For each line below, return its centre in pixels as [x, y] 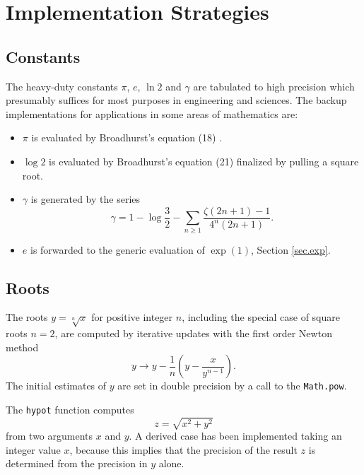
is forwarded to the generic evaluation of [117, 249]
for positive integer [132, 317]
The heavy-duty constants [62, 86]
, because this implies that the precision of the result [183, 449]
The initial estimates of [56, 386]
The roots [27, 317]
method [22, 347]
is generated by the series [86, 199]
